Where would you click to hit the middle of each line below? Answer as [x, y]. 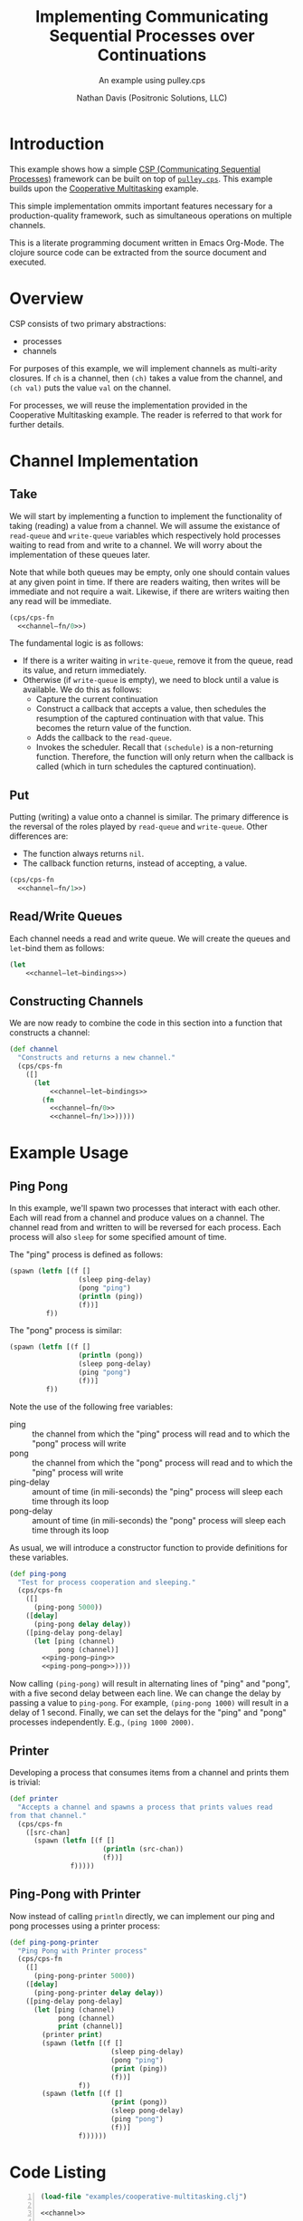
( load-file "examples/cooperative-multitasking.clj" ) [144, 2197]
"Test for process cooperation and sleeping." [107, 1582]
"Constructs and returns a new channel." [97, 1058]
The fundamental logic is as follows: [76, 643]
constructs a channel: [50, 1033]
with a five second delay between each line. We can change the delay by [146, 1693]
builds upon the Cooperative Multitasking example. [104, 188]
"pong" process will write [79, 1443]
